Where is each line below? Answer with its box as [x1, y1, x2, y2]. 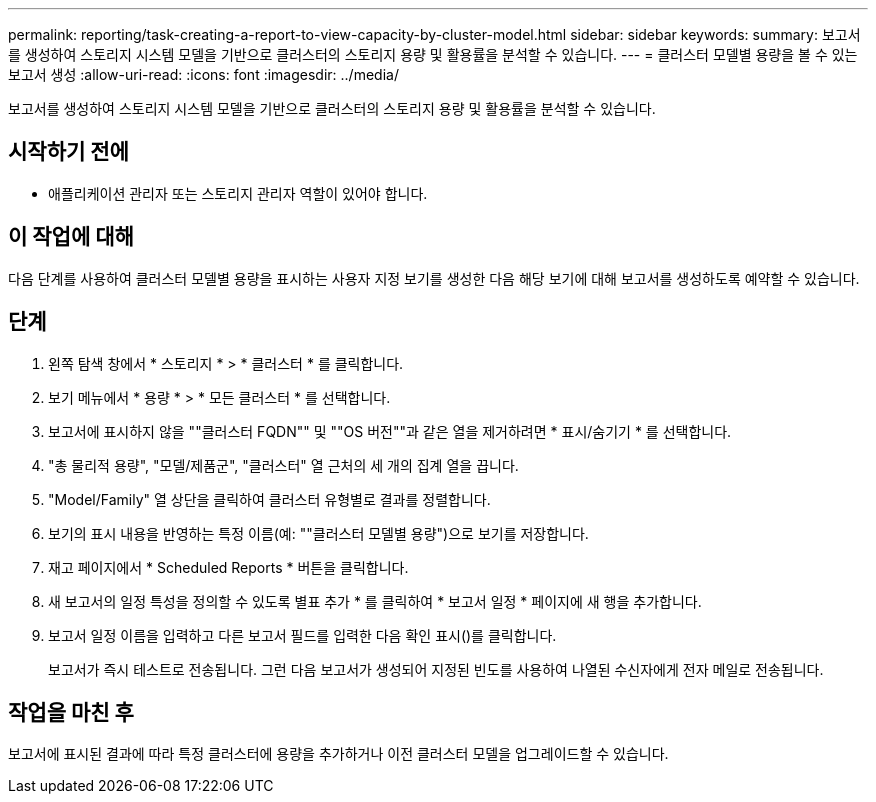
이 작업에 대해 [8, 224, 134, 250]
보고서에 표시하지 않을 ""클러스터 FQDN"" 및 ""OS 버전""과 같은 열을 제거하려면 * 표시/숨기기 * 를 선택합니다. [48, 422, 732, 440]
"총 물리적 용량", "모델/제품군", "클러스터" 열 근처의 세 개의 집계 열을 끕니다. [48, 456, 519, 474]
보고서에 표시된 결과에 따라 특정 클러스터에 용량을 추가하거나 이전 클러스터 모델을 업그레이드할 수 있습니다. [8, 745, 669, 763]
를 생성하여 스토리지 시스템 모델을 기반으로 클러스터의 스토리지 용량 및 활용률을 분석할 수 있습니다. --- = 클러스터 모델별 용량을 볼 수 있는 [8, 46, 858, 63]
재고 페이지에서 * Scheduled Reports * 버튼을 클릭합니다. [48, 558, 409, 576]
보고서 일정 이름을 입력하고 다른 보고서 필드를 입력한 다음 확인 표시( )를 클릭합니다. [48, 626, 557, 644]
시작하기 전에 [8, 139, 129, 165]
